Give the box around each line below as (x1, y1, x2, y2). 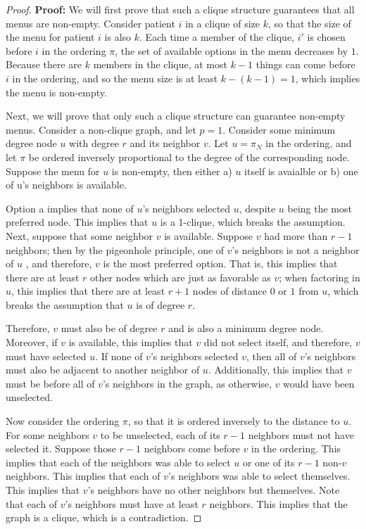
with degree (69, 136, 119, 151)
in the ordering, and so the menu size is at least (12, 70, 218, 85)
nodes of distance (192, 283, 267, 298)
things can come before (255, 57, 355, 72)
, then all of (246, 348, 297, 363)
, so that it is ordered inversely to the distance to (127, 414, 340, 428)
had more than (264, 228, 328, 243)
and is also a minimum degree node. (168, 321, 324, 336)
